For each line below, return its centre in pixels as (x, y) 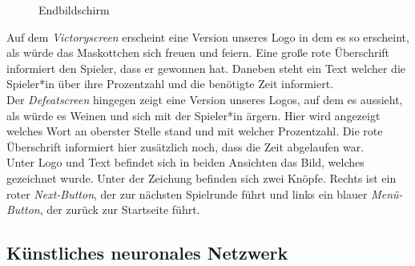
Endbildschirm (74, 10)
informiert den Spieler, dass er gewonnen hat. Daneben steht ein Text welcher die (206, 68)
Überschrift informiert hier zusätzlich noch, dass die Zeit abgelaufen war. (185, 146)
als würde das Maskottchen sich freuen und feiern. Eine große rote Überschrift (198, 52)
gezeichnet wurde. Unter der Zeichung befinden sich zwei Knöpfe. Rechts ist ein (201, 177)
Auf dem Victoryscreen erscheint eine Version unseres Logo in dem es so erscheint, (208, 36)
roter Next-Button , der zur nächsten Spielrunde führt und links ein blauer (187, 193)
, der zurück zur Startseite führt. (120, 210)
